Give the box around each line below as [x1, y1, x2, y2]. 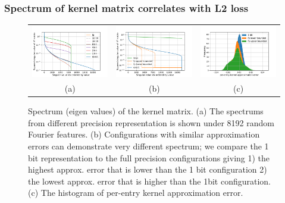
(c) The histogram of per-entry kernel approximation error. [28, 186, 243, 199]
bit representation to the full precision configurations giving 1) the [28, 151, 270, 164]
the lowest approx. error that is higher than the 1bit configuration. [28, 174, 271, 187]
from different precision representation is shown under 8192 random [28, 116, 274, 129]
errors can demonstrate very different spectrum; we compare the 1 [28, 140, 269, 152]
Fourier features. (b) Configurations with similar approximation [28, 128, 260, 140]
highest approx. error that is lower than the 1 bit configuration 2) [28, 163, 267, 176]
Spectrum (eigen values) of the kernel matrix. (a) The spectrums [28, 105, 264, 117]
